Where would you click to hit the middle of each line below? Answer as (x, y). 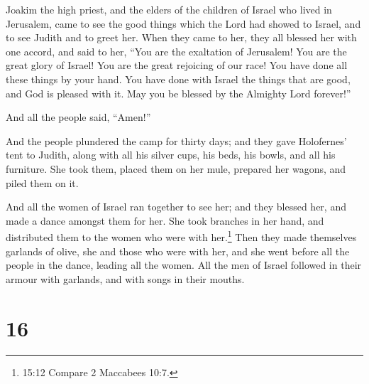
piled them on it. (42, 182)
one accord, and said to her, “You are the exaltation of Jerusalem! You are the (176, 51)
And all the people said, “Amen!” (78, 117)
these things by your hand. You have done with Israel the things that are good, (178, 79)
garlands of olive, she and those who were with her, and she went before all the (178, 251)
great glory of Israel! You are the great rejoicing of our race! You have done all (177, 65)
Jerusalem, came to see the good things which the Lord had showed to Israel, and (183, 23)
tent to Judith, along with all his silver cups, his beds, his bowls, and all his (171, 155)
